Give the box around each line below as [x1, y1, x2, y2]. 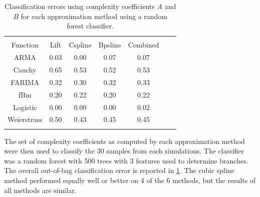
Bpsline [98, 39, 121, 50]
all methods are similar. [4, 184, 77, 195]
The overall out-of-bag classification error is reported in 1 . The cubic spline [4, 165, 234, 175]
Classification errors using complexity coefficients [5, 1, 155, 11]
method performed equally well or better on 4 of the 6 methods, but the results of [4, 175, 256, 185]
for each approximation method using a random [21, 10, 168, 21]
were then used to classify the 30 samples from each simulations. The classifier [4, 145, 244, 156]
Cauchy [14, 64, 37, 74]
